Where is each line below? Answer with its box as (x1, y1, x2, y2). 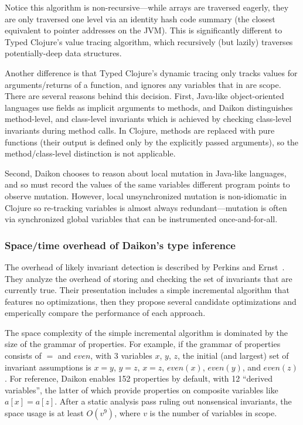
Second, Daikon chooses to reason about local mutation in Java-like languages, (5, 166, 287, 179)
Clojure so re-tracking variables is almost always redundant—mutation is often (5, 201, 287, 213)
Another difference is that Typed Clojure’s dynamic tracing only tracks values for (5, 66, 298, 79)
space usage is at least (5, 407, 84, 419)
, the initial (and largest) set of (178, 349, 289, 362)
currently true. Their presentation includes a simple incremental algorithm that (5, 284, 290, 296)
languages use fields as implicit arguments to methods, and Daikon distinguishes (5, 101, 293, 113)
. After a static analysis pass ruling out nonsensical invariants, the (55, 395, 292, 407)
